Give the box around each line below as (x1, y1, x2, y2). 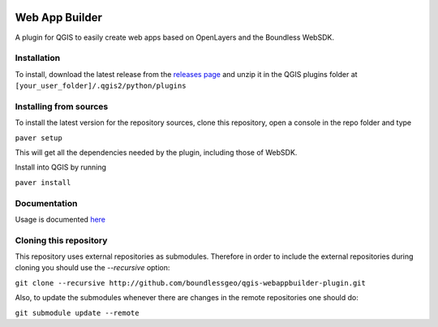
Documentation (15, 197, 78, 209)
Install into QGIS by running (15, 162, 107, 172)
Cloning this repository (15, 234, 108, 246)
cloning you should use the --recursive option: (15, 263, 170, 273)
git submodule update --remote (15, 308, 140, 317)
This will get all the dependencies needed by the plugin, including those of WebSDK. (15, 147, 298, 157)
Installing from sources (15, 101, 109, 112)
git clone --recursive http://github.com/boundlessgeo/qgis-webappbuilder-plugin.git (15, 278, 367, 287)
